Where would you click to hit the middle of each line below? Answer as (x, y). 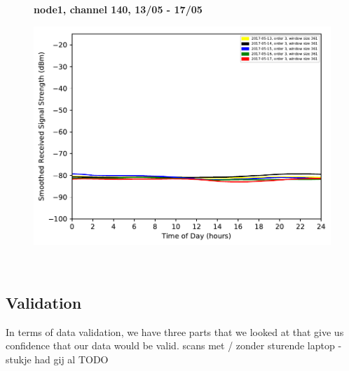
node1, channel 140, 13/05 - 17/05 (118, 9)
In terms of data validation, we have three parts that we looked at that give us (175, 331)
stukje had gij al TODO (57, 359)
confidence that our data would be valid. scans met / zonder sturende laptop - (174, 345)
